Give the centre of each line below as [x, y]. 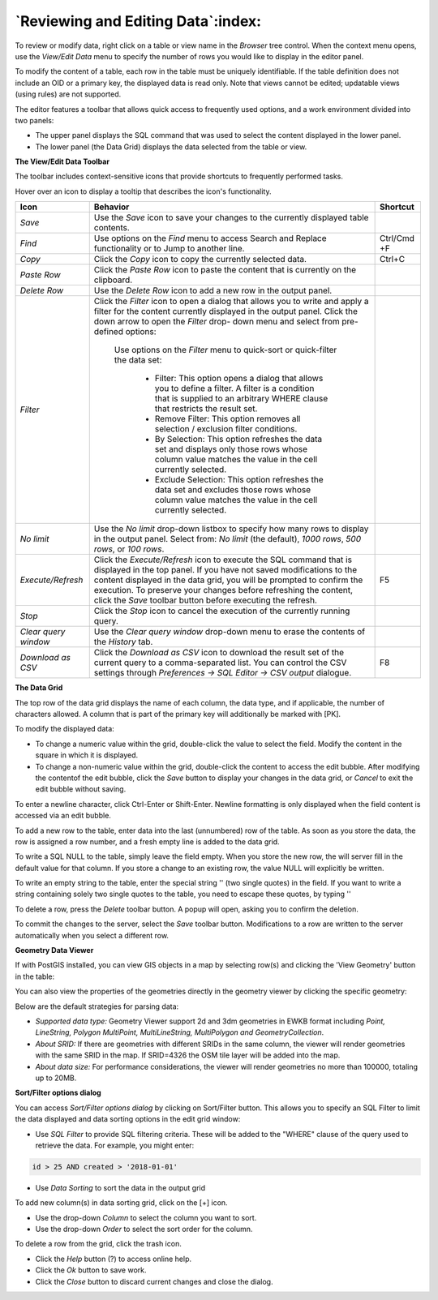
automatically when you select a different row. [92, 935]
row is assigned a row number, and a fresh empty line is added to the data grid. [147, 841]
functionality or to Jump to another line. [169, 249]
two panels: [34, 120]
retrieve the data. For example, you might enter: [115, 1145]
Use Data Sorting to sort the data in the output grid [120, 1187]
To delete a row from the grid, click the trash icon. [98, 1244]
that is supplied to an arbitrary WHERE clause [241, 399]
